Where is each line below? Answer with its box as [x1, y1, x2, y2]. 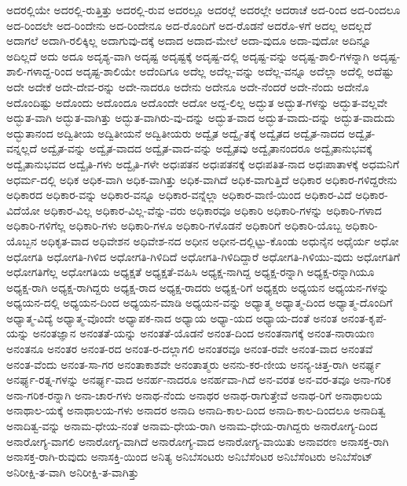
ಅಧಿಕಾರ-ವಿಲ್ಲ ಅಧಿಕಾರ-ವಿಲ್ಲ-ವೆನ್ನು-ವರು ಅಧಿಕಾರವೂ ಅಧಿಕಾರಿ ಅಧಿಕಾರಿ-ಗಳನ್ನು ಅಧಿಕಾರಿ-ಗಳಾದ [43, 201, 382, 218]
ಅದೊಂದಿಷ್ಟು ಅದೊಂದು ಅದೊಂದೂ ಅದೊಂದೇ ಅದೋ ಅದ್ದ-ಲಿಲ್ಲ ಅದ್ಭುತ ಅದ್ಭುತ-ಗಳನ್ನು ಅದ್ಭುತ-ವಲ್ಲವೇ [6, 94, 388, 110]
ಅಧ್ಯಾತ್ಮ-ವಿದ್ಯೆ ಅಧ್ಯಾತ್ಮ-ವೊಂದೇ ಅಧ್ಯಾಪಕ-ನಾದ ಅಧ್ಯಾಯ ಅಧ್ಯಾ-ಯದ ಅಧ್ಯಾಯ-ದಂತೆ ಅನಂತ [6, 309, 338, 326]
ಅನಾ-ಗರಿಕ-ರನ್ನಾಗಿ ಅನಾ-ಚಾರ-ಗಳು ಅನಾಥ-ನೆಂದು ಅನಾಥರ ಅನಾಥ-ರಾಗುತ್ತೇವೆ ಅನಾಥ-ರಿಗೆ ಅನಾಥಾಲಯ [6, 386, 383, 403]
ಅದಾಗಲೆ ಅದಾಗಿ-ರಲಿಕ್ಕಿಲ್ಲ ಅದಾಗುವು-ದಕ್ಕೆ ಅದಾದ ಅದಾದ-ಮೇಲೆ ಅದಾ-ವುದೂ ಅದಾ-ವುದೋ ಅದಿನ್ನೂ [6, 32, 372, 49]
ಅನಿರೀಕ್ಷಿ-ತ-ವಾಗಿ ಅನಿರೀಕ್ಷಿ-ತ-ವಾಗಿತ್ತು [6, 463, 139, 480]
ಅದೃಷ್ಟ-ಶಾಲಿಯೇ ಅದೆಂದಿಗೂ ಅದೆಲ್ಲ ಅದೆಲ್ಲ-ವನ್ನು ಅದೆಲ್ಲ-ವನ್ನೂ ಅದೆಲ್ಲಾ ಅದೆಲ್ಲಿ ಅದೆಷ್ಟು [75, 63, 394, 79]
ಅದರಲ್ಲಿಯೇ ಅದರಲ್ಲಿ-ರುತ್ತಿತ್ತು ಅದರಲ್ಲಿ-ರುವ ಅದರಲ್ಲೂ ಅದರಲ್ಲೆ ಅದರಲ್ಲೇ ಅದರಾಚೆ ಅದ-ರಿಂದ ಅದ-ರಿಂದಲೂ [6, 2, 401, 17]
